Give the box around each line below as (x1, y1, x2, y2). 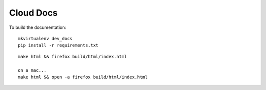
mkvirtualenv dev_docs (18, 36, 73, 41)
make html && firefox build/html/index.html (18, 54, 128, 59)
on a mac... (18, 67, 47, 73)
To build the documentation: (9, 24, 66, 30)
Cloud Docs (9, 7, 58, 18)
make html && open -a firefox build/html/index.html (18, 74, 148, 80)
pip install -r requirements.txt (18, 43, 99, 48)
